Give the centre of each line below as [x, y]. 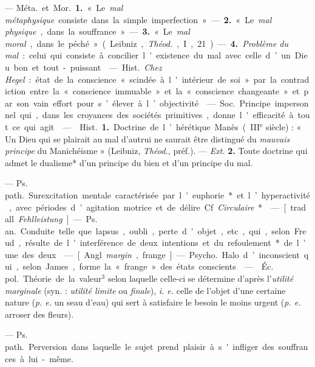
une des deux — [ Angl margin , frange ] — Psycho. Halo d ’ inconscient [152, 254]
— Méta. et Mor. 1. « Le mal [64, 7]
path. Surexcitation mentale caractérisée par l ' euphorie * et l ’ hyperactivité [157, 194]
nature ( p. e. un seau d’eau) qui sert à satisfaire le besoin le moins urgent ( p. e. [153, 302]
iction [15, 91]
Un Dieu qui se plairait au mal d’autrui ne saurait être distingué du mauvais [147, 138]
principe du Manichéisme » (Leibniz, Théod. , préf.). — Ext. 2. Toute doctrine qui [156, 151]
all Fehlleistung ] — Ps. [51, 219]
